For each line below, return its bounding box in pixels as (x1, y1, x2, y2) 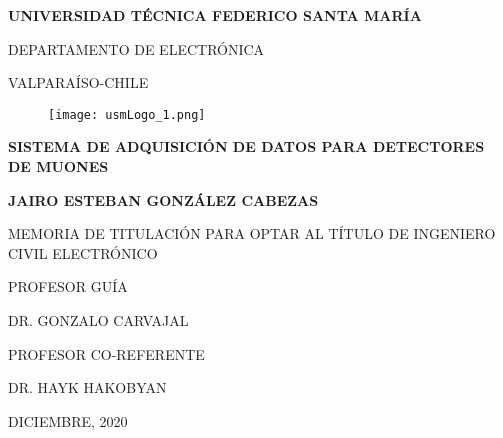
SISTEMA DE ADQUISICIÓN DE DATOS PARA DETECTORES (8, 136, 485, 157)
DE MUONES (8, 156, 109, 177)
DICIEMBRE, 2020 (8, 410, 128, 431)
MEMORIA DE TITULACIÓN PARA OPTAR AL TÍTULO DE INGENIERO (8, 223, 496, 244)
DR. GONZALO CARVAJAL (8, 310, 189, 330)
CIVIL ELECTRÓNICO (8, 242, 158, 263)
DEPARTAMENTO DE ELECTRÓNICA (8, 38, 265, 59)
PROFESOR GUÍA (8, 276, 128, 297)
